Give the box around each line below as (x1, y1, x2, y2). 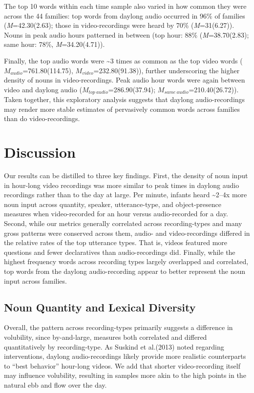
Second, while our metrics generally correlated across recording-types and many (4, 218, 242, 228)
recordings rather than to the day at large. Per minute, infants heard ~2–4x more (4, 189, 247, 200)
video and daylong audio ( (4, 84, 82, 94)
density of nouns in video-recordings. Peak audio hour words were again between (4, 75, 245, 85)
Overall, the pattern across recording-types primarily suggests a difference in (4, 322, 233, 332)
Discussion (4, 142, 76, 162)
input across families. (4, 275, 67, 286)
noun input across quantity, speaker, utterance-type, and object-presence (4, 199, 221, 209)
